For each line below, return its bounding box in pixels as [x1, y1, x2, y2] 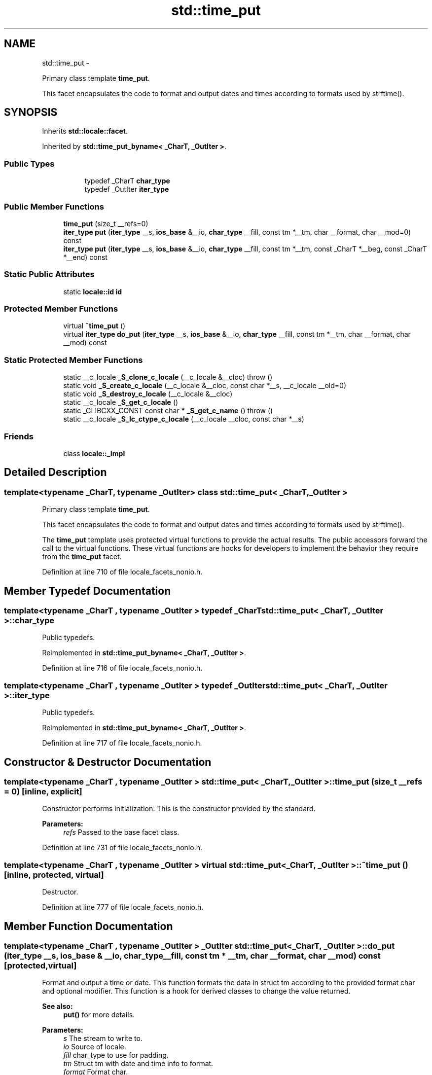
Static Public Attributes [4, 269, 95, 280]
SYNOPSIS [4, 106, 58, 119]
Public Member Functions [4, 201, 104, 212]
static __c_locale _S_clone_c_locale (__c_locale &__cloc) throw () [63, 373, 273, 382]
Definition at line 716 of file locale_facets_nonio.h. [42, 664, 203, 673]
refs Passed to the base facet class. [63, 828, 180, 837]
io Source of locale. [63, 1042, 126, 1051]
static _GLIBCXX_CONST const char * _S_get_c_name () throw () [63, 406, 273, 415]
